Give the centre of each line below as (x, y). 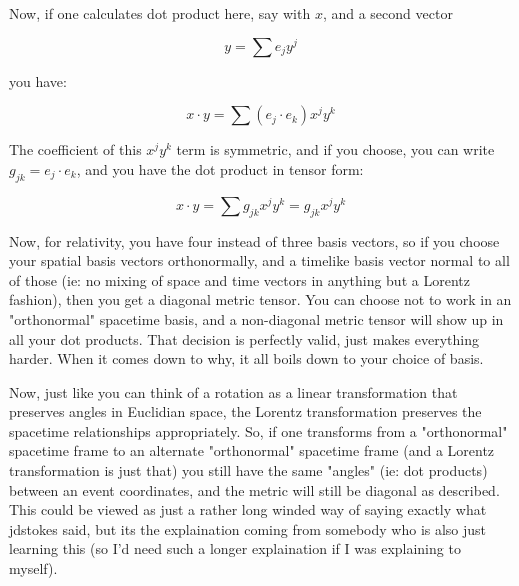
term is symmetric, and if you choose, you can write (335, 149)
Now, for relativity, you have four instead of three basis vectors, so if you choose (254, 240)
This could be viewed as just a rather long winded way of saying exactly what (248, 509)
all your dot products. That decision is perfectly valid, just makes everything (244, 338)
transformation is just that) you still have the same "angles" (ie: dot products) (248, 470)
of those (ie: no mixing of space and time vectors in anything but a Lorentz (239, 279)
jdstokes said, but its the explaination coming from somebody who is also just (248, 528)
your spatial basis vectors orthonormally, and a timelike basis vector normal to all (259, 260)
